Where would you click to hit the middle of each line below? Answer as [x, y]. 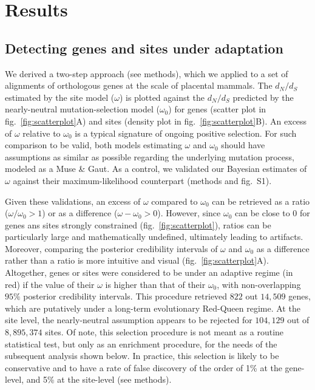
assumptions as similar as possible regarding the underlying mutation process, [150, 156]
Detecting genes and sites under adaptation [144, 48]
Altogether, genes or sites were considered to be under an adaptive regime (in [149, 272]
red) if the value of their [50, 284]
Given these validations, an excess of [73, 201]
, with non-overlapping [259, 284]
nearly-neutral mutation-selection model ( [82, 109]
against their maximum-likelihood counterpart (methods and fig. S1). [142, 180]
